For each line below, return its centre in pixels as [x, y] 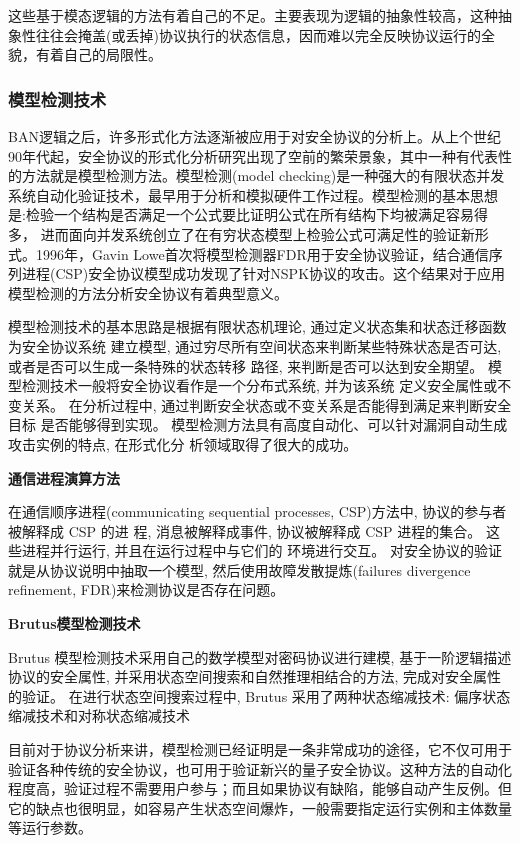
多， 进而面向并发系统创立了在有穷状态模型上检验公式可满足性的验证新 [241, 233]
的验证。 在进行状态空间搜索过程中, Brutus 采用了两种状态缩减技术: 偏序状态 [259, 695]
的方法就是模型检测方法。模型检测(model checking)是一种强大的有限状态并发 [256, 175]
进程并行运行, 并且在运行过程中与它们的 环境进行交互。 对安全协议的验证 [261, 550]
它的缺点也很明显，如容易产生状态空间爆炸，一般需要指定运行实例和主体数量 [260, 807]
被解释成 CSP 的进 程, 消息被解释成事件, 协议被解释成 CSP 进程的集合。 [245, 530]
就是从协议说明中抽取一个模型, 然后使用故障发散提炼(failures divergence [239, 569]
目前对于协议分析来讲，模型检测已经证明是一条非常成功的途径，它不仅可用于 [260, 749]
